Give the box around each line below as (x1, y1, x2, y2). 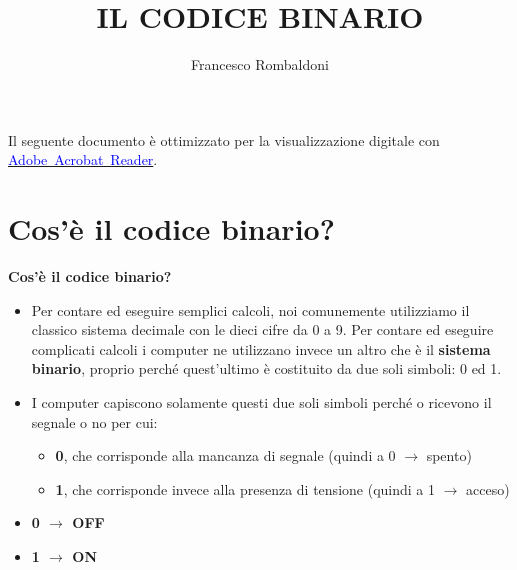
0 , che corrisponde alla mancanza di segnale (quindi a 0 (55, 445, 396, 466)
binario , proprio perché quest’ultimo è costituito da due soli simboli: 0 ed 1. (31, 358, 502, 379)
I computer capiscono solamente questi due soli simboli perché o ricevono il (31, 392, 492, 412)
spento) (426, 445, 472, 466)
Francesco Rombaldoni (191, 54, 329, 75)
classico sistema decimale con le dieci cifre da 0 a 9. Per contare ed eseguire (31, 319, 494, 340)
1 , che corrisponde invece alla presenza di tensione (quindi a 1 (55, 478, 435, 499)
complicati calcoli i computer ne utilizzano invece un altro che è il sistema (31, 338, 491, 359)
